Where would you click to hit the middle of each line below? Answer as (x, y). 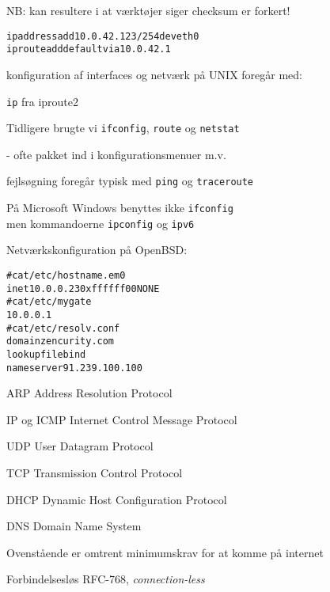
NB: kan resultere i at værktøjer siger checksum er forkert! (148, 10)
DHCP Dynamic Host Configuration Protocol (117, 499)
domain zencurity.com (61, 342)
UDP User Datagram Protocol (80, 446)
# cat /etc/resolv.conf (63, 328)
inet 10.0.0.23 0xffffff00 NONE (83, 288)
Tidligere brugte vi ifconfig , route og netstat (123, 128)
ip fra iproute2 (43, 101)
